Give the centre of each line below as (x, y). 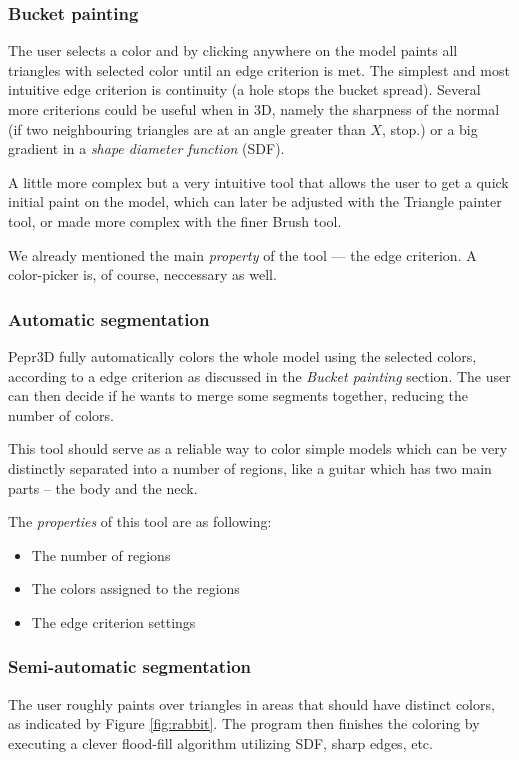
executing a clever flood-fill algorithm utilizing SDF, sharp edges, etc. (220, 742)
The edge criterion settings (113, 621)
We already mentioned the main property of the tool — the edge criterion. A (242, 254)
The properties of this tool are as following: (140, 521)
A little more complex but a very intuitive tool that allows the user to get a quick (258, 181)
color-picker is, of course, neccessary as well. (142, 274)
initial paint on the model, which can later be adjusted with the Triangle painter (255, 201)
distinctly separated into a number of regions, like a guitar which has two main (250, 467)
